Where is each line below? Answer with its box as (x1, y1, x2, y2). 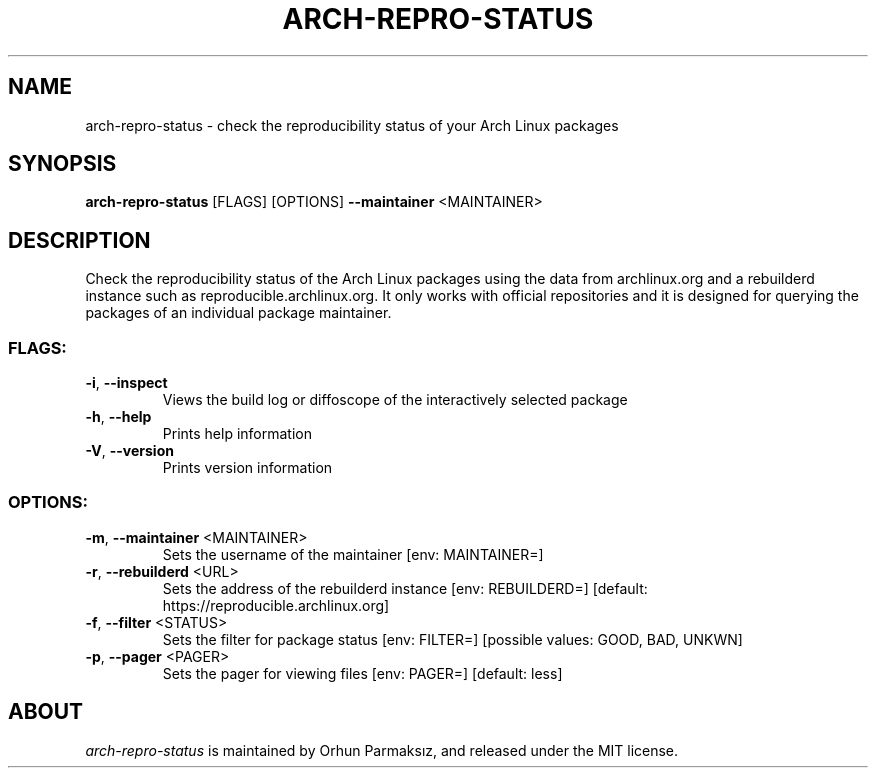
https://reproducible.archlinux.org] (162, 596, 390, 614)
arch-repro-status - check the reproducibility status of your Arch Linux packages (85, 116, 619, 134)
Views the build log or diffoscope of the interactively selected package (162, 391, 628, 409)
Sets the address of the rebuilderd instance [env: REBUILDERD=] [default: (162, 579, 648, 597)
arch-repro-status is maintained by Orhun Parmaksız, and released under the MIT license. (85, 741, 679, 759)
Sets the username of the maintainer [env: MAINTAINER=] (162, 545, 544, 563)
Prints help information (162, 425, 312, 443)
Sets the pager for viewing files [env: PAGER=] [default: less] (162, 664, 563, 682)
